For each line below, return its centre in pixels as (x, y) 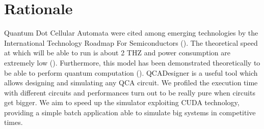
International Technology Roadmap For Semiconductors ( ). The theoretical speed (131, 42)
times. (14, 122)
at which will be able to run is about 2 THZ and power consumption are (117, 53)
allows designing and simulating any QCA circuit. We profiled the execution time (131, 83)
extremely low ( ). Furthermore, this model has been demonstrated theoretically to (132, 62)
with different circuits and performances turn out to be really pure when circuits (130, 92)
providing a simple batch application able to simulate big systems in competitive (130, 112)
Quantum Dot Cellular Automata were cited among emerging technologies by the (131, 33)
